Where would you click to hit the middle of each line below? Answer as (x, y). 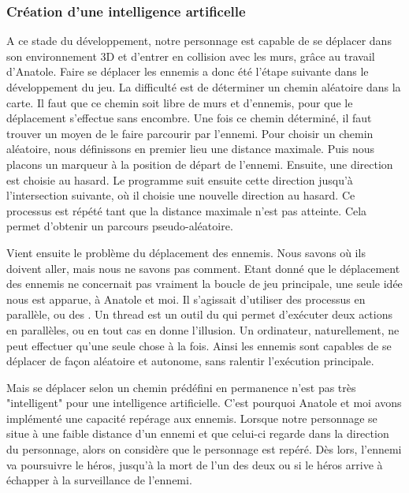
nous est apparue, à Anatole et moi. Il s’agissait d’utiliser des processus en (186, 299)
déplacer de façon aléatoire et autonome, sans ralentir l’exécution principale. (190, 361)
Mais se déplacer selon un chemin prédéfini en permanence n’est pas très (181, 387)
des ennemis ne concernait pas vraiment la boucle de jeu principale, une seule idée (204, 284)
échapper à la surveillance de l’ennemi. (99, 480)
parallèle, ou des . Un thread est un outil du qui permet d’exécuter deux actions (200, 314)
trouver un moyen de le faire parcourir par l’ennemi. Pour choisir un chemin (190, 133)
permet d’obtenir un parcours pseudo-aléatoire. (120, 226)
